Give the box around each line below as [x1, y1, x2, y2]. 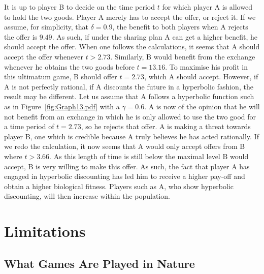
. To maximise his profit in [165, 61, 248, 72]
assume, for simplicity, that [4, 21, 88, 32]
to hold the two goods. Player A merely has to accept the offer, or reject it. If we [4, 11, 256, 22]
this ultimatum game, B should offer [4, 71, 117, 82]
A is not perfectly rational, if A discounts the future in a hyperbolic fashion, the [4, 81, 253, 92]
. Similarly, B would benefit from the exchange [110, 51, 255, 62]
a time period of [4, 121, 54, 132]
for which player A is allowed [162, 2, 252, 12]
